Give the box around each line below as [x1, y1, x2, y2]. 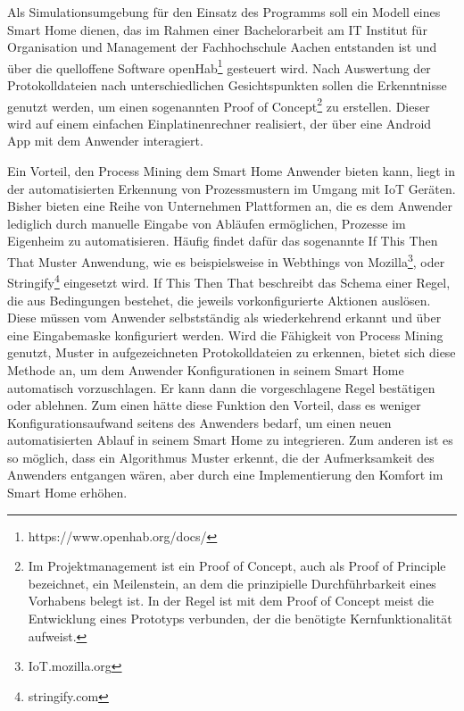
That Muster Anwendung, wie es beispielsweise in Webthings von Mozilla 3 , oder [7, 250, 445, 271]
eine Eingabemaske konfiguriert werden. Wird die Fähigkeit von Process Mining [7, 325, 443, 344]
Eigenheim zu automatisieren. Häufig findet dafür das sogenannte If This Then [7, 231, 438, 250]
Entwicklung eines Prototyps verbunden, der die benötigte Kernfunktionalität [28, 609, 452, 628]
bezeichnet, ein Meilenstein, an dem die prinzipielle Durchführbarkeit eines [28, 573, 436, 592]
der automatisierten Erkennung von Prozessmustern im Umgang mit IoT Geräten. [7, 179, 456, 197]
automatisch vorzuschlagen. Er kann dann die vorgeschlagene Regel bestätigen [7, 378, 435, 397]
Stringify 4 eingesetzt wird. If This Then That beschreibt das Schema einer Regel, [7, 271, 451, 291]
